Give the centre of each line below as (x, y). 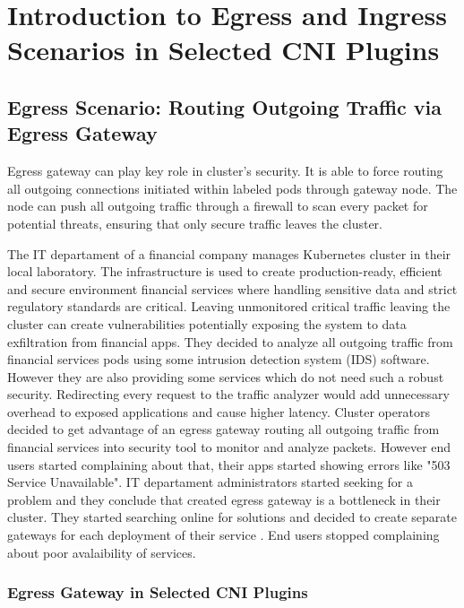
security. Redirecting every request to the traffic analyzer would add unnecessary (228, 394)
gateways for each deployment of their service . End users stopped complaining (223, 535)
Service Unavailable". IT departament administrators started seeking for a (210, 482)
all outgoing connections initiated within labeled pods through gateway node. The (232, 188)
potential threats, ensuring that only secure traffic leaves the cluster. (195, 223)
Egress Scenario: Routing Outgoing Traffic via (225, 106)
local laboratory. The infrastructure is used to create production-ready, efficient (225, 271)
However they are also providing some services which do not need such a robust (226, 376)
